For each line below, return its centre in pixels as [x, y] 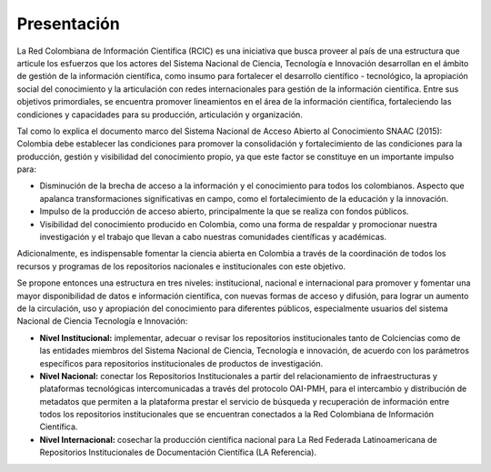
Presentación [68, 24]
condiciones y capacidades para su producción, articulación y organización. [160, 115]
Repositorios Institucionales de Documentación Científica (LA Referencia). [178, 452]
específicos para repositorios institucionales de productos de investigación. [181, 363]
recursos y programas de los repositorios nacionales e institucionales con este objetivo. [181, 266]
